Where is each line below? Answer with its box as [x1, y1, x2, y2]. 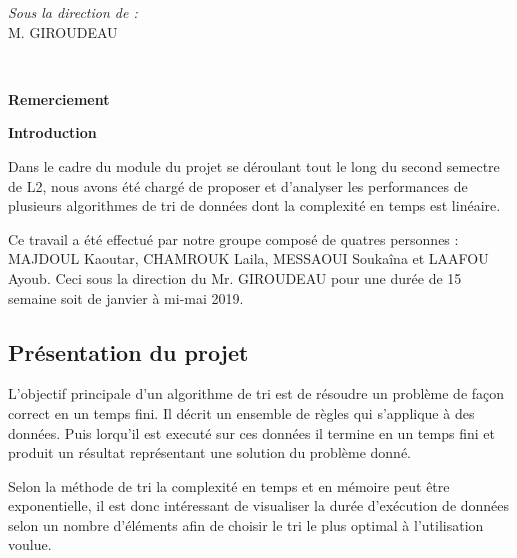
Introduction [8, 122, 97, 143]
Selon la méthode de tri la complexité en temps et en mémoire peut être [8, 475, 450, 496]
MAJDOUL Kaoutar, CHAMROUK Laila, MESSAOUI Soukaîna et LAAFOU [8, 248, 489, 269]
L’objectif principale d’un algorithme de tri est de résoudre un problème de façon [8, 383, 505, 404]
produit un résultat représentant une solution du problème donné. [8, 442, 411, 463]
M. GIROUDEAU [8, 21, 118, 42]
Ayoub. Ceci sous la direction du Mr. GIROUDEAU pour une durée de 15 [8, 267, 462, 288]
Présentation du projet [8, 336, 249, 367]
